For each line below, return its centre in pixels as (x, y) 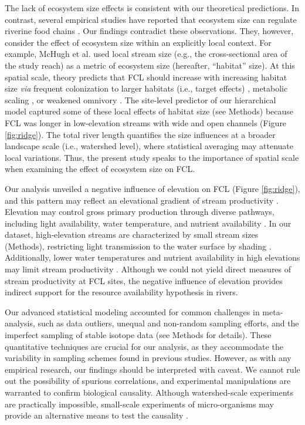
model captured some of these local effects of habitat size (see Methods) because (149, 111)
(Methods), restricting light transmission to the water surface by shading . (138, 246)
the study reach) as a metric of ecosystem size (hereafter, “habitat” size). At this (150, 65)
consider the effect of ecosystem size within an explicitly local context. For (138, 42)
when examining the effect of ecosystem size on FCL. (100, 169)
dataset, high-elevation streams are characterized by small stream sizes (132, 235)
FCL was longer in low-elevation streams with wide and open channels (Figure (146, 122)
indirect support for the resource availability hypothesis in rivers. (121, 292)
